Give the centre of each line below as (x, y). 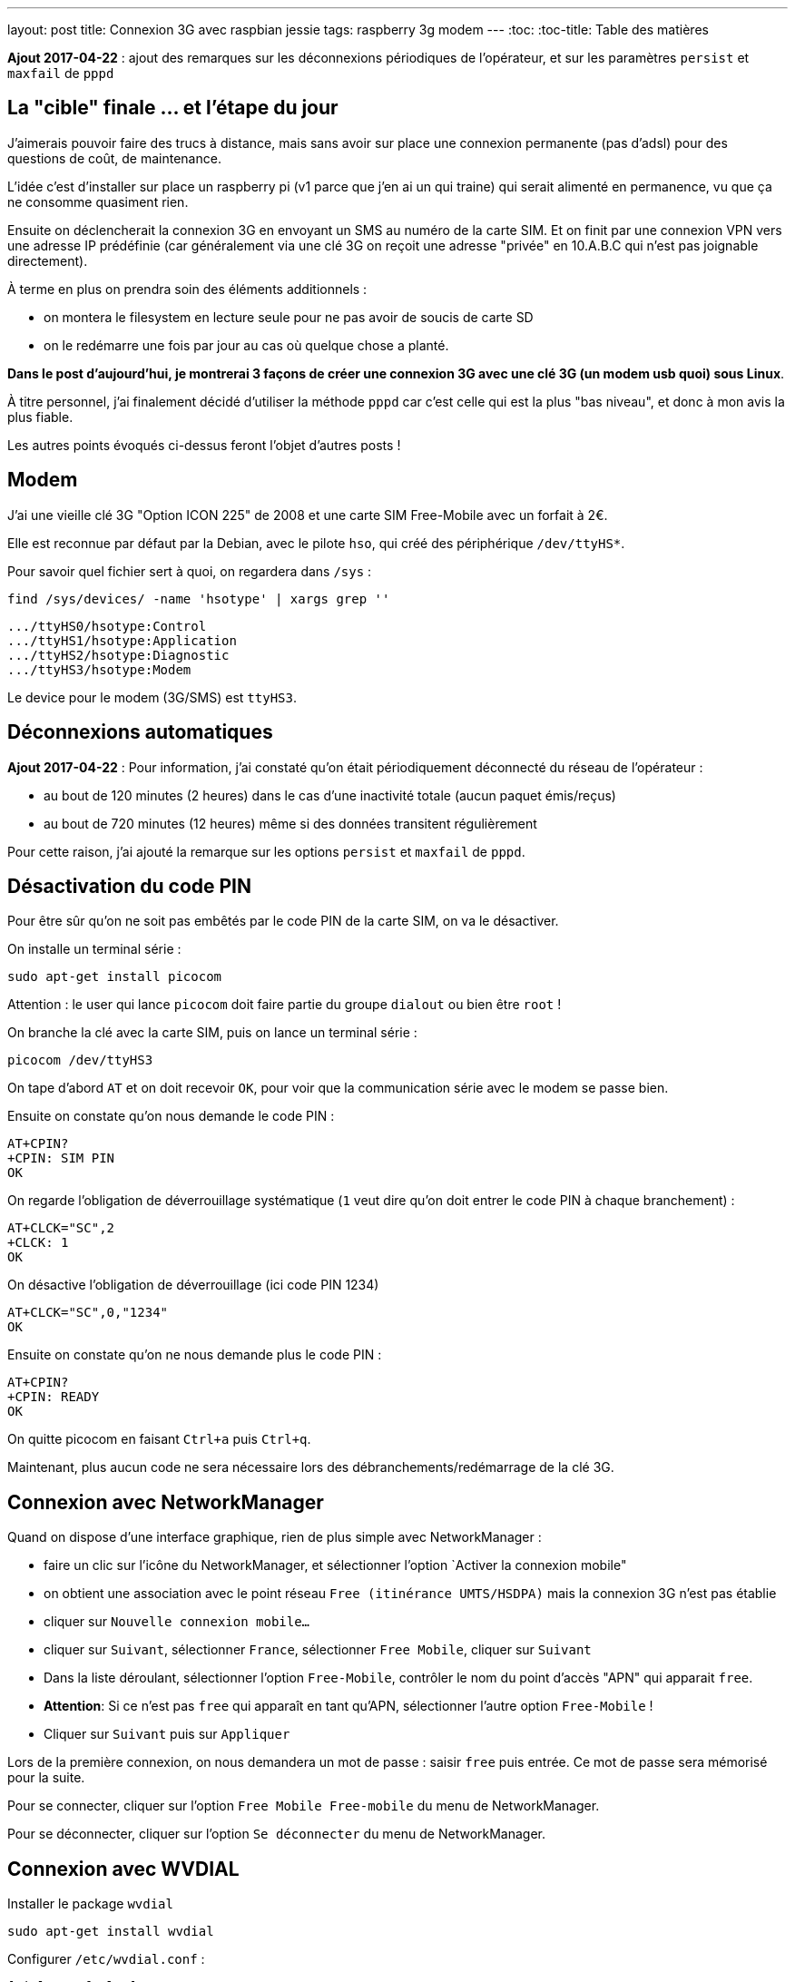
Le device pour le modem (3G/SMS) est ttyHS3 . (152, 697)
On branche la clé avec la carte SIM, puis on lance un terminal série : (212, 1033)
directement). (48, 260)
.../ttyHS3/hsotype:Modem (99, 669)
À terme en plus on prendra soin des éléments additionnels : (187, 289)
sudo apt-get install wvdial (111, 1932)
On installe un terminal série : (94, 949)
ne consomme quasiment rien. (98, 201)
